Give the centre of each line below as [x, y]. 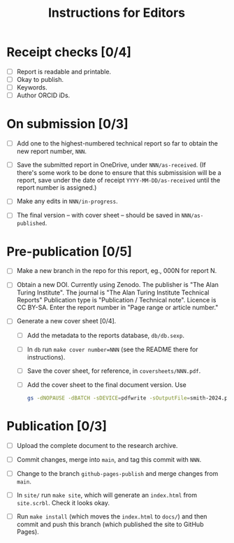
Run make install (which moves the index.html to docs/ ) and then [112, 516]
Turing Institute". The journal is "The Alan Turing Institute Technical [113, 292]
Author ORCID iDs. [43, 95]
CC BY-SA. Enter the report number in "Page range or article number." [117, 308]
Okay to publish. [40, 79]
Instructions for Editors [117, 13]
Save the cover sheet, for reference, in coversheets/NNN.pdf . [114, 371]
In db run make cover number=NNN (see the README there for [112, 349]
